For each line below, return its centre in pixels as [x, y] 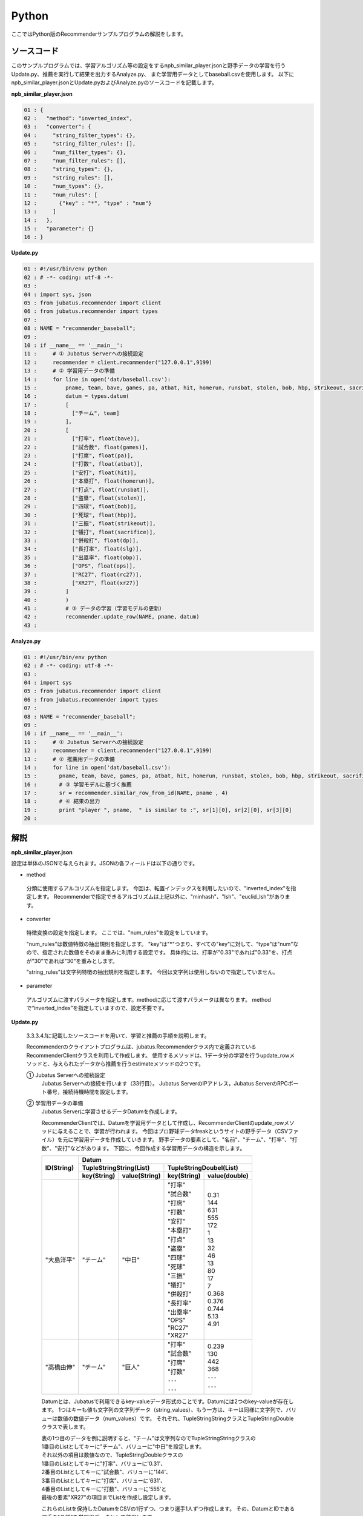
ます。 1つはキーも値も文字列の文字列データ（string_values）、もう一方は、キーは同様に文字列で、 [164, 1410]
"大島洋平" [60, 1260]
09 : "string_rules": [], [69, 178]
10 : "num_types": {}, [64, 186]
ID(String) [60, 1168]
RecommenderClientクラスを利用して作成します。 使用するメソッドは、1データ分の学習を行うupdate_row [158, 1055]
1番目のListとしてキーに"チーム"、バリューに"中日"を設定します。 [123, 1447]
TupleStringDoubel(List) [203, 1168]
